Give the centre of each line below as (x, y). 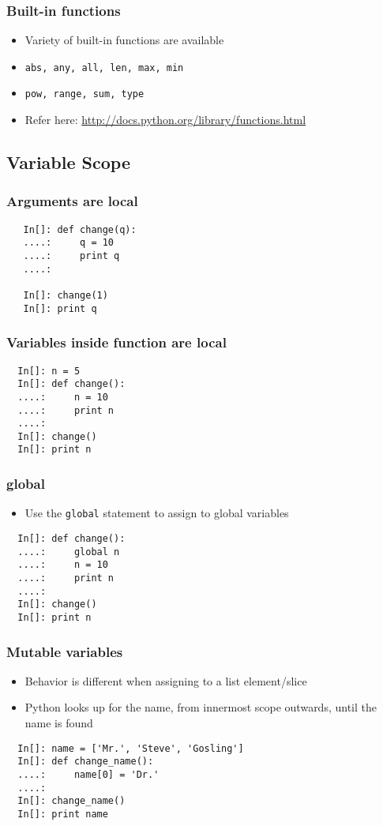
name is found (59, 723)
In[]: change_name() (71, 801)
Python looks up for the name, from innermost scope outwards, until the (201, 707)
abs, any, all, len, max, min (104, 68)
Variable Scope (68, 162)
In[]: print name (63, 814)
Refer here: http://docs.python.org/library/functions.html (165, 120)
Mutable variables (65, 651)
